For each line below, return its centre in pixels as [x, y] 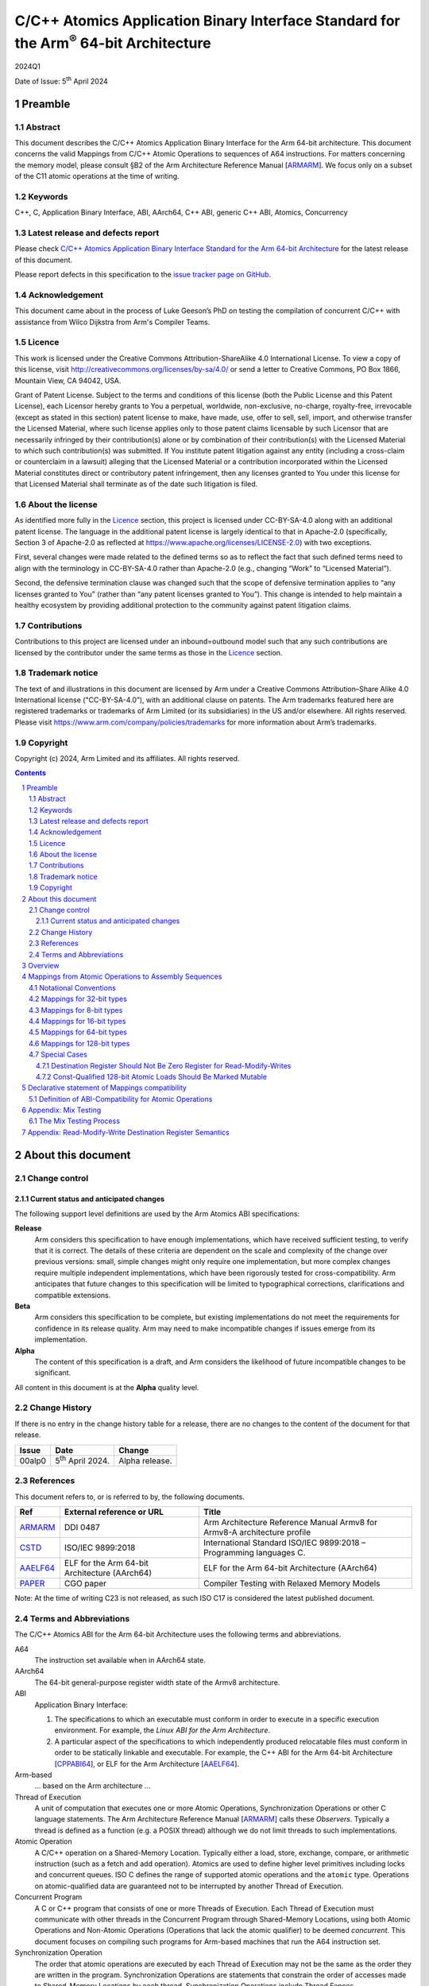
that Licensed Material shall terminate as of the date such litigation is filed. [136, 484]
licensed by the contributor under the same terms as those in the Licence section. [149, 652]
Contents [31, 773]
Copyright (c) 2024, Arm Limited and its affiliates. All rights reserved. [127, 758]
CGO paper [85, 1583]
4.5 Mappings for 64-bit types [78, 1032]
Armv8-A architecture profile [257, 1532]
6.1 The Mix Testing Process [75, 1121]
